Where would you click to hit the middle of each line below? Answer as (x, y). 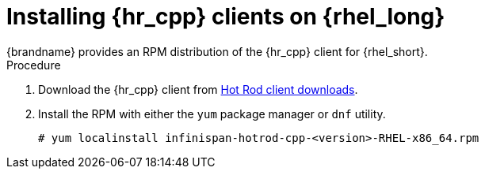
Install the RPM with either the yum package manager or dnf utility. (212, 114)
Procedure (34, 65)
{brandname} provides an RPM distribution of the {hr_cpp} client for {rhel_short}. (217, 51)
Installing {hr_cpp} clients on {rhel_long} (226, 17)
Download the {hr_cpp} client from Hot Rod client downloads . (198, 89)
